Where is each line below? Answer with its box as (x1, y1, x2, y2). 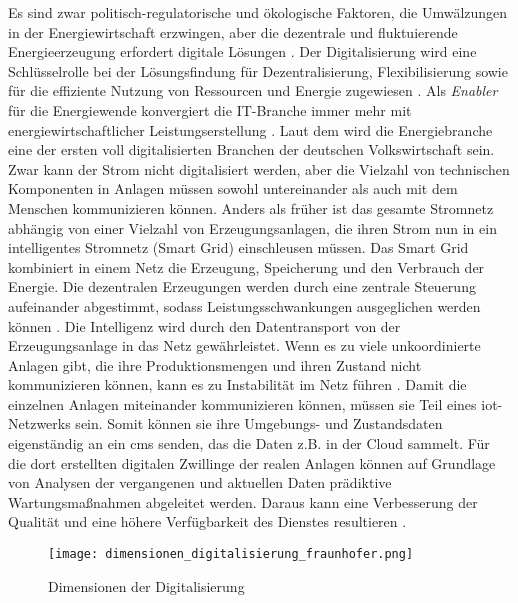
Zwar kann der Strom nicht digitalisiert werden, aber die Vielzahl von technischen (8, 158, 510, 179)
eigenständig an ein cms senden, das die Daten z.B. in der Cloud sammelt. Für (8, 433, 490, 454)
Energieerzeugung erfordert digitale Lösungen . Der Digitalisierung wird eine (8, 41, 477, 62)
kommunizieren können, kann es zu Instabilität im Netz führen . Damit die (8, 374, 467, 395)
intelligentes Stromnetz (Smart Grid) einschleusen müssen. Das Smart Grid (8, 237, 469, 258)
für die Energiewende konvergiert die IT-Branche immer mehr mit (8, 99, 412, 120)
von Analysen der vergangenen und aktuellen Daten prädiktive (8, 472, 392, 493)
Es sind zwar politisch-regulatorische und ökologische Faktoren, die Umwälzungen (8, 2, 508, 22)
